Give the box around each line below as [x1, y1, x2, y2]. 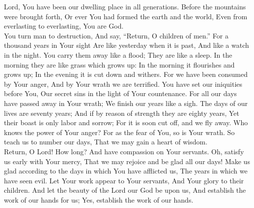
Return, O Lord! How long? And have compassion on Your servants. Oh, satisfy [4, 146, 244, 156]
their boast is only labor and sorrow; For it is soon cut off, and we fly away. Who [4, 117, 248, 128]
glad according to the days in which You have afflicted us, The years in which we [4, 166, 248, 176]
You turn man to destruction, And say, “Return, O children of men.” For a [4, 30, 228, 40]
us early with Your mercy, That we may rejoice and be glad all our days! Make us [4, 156, 250, 166]
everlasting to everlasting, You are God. [4, 21, 124, 31]
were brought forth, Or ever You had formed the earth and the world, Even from [4, 11, 248, 21]
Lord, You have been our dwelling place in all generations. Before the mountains [4, 1, 246, 11]
